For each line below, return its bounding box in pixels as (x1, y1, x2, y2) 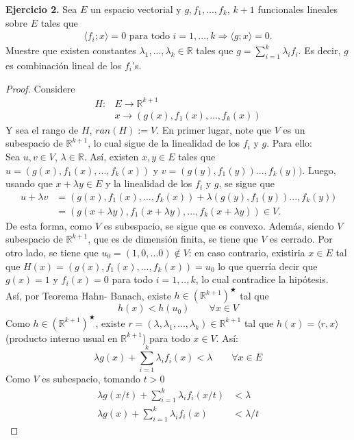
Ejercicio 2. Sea (5, 2, 77, 16)
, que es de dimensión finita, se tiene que (88, 232, 258, 246)
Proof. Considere (5, 81, 75, 95)
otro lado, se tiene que (5, 245, 99, 259)
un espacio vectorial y (90, 2, 181, 16)
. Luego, (302, 162, 336, 177)
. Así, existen (84, 149, 139, 163)
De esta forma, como (5, 218, 92, 232)
